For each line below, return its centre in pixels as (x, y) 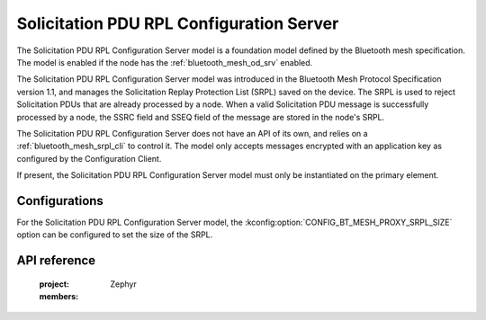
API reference (56, 261)
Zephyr (123, 284)
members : (59, 297)
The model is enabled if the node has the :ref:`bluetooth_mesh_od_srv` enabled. (165, 62)
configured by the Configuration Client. (89, 158)
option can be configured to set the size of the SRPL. (115, 235)
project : (54, 284)
